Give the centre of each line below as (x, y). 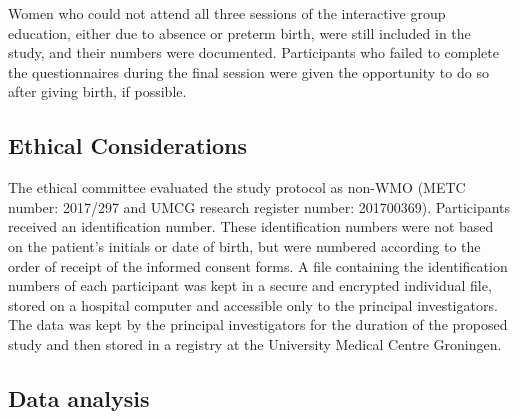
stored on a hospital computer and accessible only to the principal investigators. (253, 304)
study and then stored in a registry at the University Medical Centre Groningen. (255, 343)
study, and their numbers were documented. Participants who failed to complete (253, 52)
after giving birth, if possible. (97, 91)
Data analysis (79, 397)
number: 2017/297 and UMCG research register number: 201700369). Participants (259, 206)
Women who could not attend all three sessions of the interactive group (227, 13)
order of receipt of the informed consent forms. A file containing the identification (258, 265)
